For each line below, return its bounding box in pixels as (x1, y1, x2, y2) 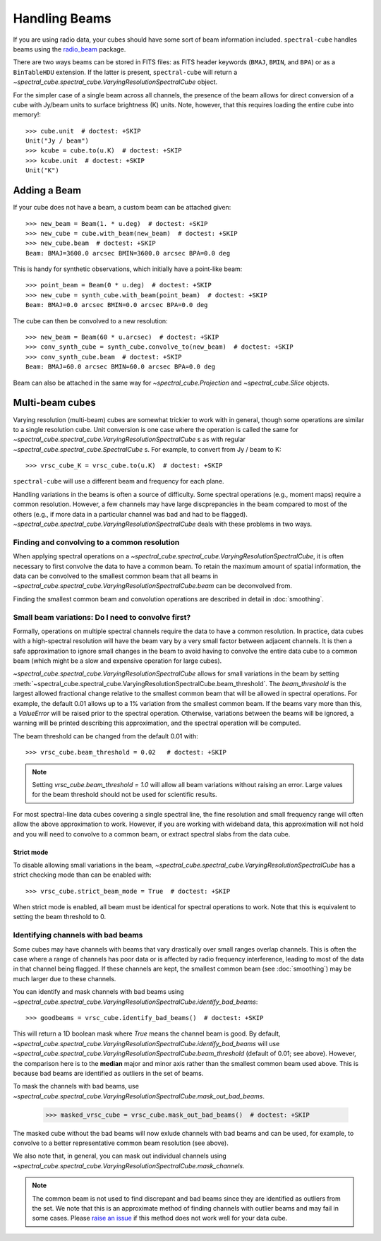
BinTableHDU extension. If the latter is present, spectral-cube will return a (13, 68, 238, 76)
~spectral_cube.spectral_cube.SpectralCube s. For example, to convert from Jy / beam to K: (13, 445, 282, 453)
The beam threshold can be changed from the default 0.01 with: (13, 731, 198, 741)
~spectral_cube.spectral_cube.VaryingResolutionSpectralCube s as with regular (13, 435, 246, 444)
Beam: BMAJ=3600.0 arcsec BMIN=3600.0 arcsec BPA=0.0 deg (25, 249, 231, 257)
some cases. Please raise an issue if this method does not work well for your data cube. (32, 1214, 288, 1223)
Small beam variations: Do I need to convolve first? (13, 612, 191, 622)
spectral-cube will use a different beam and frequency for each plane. (13, 477, 224, 486)
